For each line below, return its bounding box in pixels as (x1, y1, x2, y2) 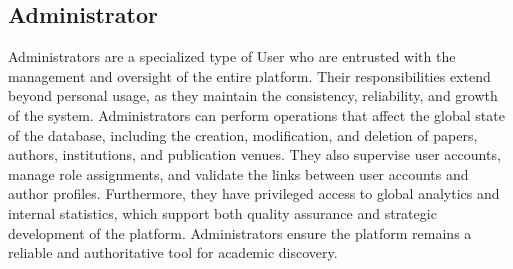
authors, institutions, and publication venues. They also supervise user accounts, (8, 144, 501, 165)
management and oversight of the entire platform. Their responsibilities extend (8, 65, 491, 86)
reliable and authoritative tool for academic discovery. (8, 242, 338, 263)
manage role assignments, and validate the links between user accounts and (8, 163, 469, 184)
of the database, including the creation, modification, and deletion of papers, (8, 124, 478, 145)
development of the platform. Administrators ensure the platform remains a (8, 222, 472, 243)
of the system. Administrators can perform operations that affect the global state (8, 104, 505, 125)
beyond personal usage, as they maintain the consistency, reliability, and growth (8, 85, 498, 106)
